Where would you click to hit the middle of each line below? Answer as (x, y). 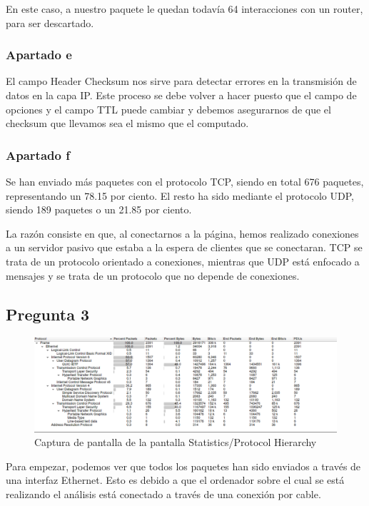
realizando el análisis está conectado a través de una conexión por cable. (163, 494)
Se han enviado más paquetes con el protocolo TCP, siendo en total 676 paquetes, (185, 181)
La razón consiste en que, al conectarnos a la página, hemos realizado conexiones (182, 233)
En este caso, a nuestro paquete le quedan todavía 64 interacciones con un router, (184, 9)
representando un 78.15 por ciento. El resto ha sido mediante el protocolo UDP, (180, 195)
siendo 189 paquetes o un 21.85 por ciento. (99, 209)
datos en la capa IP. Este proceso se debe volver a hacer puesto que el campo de (181, 95)
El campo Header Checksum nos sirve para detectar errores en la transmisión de (181, 81)
